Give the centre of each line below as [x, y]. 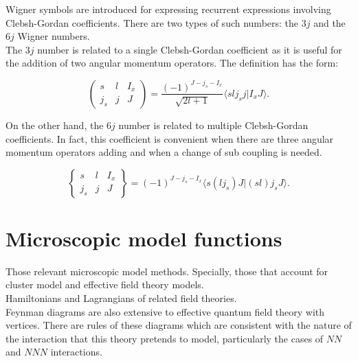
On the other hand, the [55, 125]
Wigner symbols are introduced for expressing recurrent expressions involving [168, 9]
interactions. [76, 352]
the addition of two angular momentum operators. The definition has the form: [172, 63]
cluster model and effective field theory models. [105, 284]
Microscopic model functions [144, 238]
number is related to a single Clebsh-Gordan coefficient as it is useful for [190, 49]
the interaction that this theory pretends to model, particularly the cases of [165, 338]
